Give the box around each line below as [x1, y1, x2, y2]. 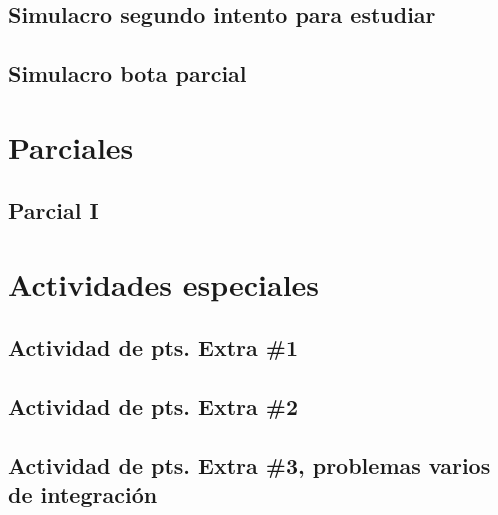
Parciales [8, 126, 134, 167]
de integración [8, 479, 158, 510]
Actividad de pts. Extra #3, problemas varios [8, 450, 491, 481]
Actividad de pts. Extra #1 [8, 332, 299, 363]
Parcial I [8, 195, 99, 226]
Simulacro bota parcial [8, 58, 247, 89]
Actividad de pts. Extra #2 [8, 391, 299, 422]
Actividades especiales [8, 263, 320, 304]
